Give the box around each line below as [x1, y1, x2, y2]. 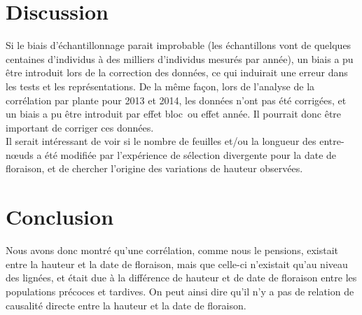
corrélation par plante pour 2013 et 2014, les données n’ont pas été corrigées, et [6, 92, 347, 107]
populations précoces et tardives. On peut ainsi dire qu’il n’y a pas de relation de [6, 283, 354, 298]
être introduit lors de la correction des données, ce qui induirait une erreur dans [6, 65, 348, 80]
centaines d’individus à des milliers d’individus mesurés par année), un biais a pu [6, 51, 354, 66]
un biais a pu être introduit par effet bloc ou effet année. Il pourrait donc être [6, 106, 342, 121]
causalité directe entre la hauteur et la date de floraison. [6, 297, 246, 312]
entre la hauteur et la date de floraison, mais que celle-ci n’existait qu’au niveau [6, 256, 348, 271]
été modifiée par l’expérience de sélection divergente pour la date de [45, 147, 337, 162]
